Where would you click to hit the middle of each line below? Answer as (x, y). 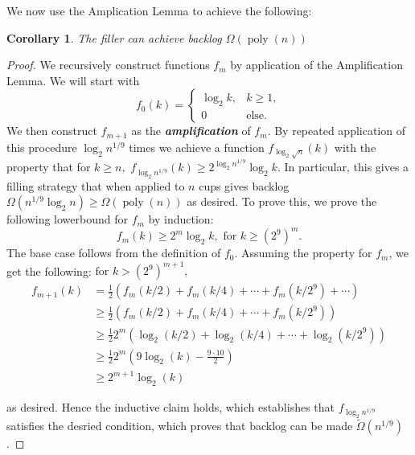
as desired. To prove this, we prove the (282, 201)
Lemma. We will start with (73, 80)
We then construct (52, 131)
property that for (49, 167)
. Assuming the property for (303, 253)
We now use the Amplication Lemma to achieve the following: (159, 10)
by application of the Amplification (316, 65)
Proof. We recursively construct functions (108, 65)
